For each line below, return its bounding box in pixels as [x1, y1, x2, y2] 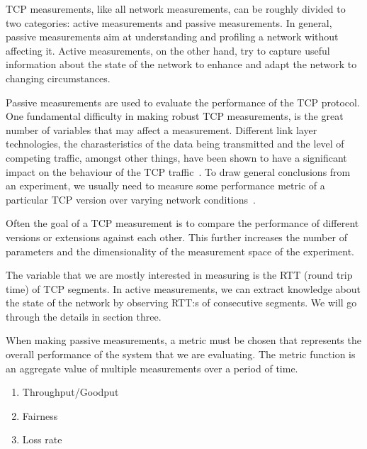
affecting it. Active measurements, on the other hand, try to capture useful [6, 43, 330, 57]
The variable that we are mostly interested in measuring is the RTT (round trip [6, 267, 353, 282]
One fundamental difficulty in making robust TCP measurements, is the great [6, 109, 344, 123]
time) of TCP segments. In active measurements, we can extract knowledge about [6, 281, 361, 296]
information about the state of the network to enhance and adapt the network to [6, 57, 357, 72]
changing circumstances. [6, 70, 111, 85]
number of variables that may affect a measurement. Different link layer [6, 122, 317, 137]
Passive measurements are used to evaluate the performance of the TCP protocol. [6, 94, 360, 109]
